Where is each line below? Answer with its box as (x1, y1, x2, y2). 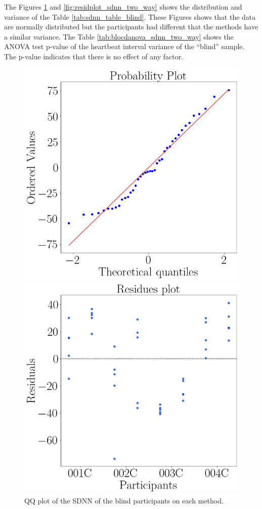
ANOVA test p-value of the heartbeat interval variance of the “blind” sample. (4, 41, 245, 52)
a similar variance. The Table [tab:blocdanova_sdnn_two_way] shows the (4, 31, 234, 42)
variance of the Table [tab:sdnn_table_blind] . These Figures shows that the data (4, 11, 256, 22)
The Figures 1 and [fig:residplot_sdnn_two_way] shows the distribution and (4, 2, 242, 12)
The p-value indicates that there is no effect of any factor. (4, 51, 184, 61)
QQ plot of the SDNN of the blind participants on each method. (24, 495, 224, 506)
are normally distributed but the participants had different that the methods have (4, 21, 258, 32)
